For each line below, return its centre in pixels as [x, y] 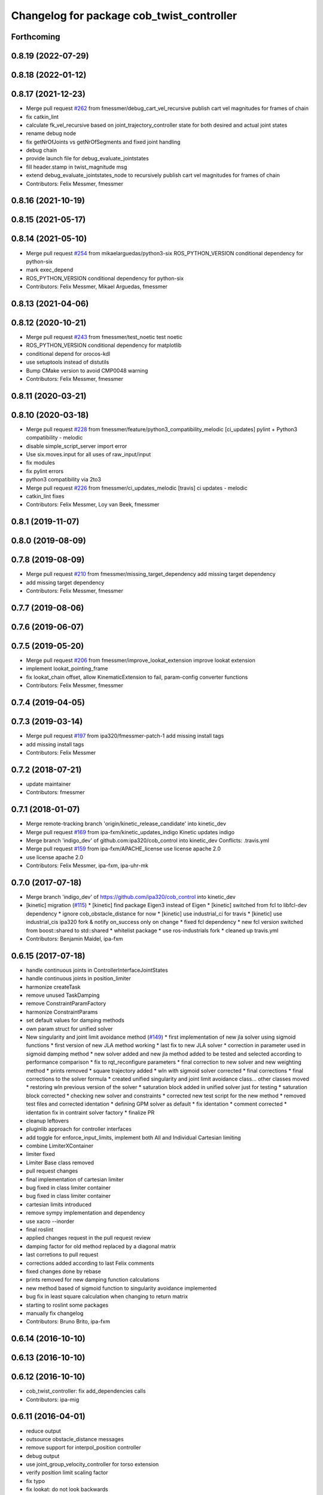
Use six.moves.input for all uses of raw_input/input [89, 454]
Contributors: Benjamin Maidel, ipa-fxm [74, 938]
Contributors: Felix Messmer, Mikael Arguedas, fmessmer [97, 286]
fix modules [40, 463]
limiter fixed [40, 1154]
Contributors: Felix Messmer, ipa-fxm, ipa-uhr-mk [87, 866]
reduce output [43, 1431]
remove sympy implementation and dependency [86, 1213]
